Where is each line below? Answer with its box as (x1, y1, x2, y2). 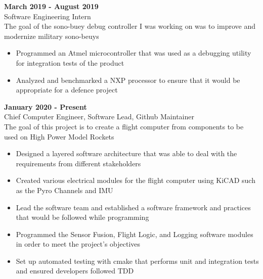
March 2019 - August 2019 (4, 1, 99, 11)
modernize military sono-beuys (4, 30, 99, 41)
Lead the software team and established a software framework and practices (16, 202, 251, 212)
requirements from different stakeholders (16, 158, 141, 168)
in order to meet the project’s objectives (16, 239, 141, 249)
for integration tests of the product (16, 57, 124, 68)
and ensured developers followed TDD (16, 265, 134, 276)
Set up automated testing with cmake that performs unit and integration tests (16, 255, 259, 266)
